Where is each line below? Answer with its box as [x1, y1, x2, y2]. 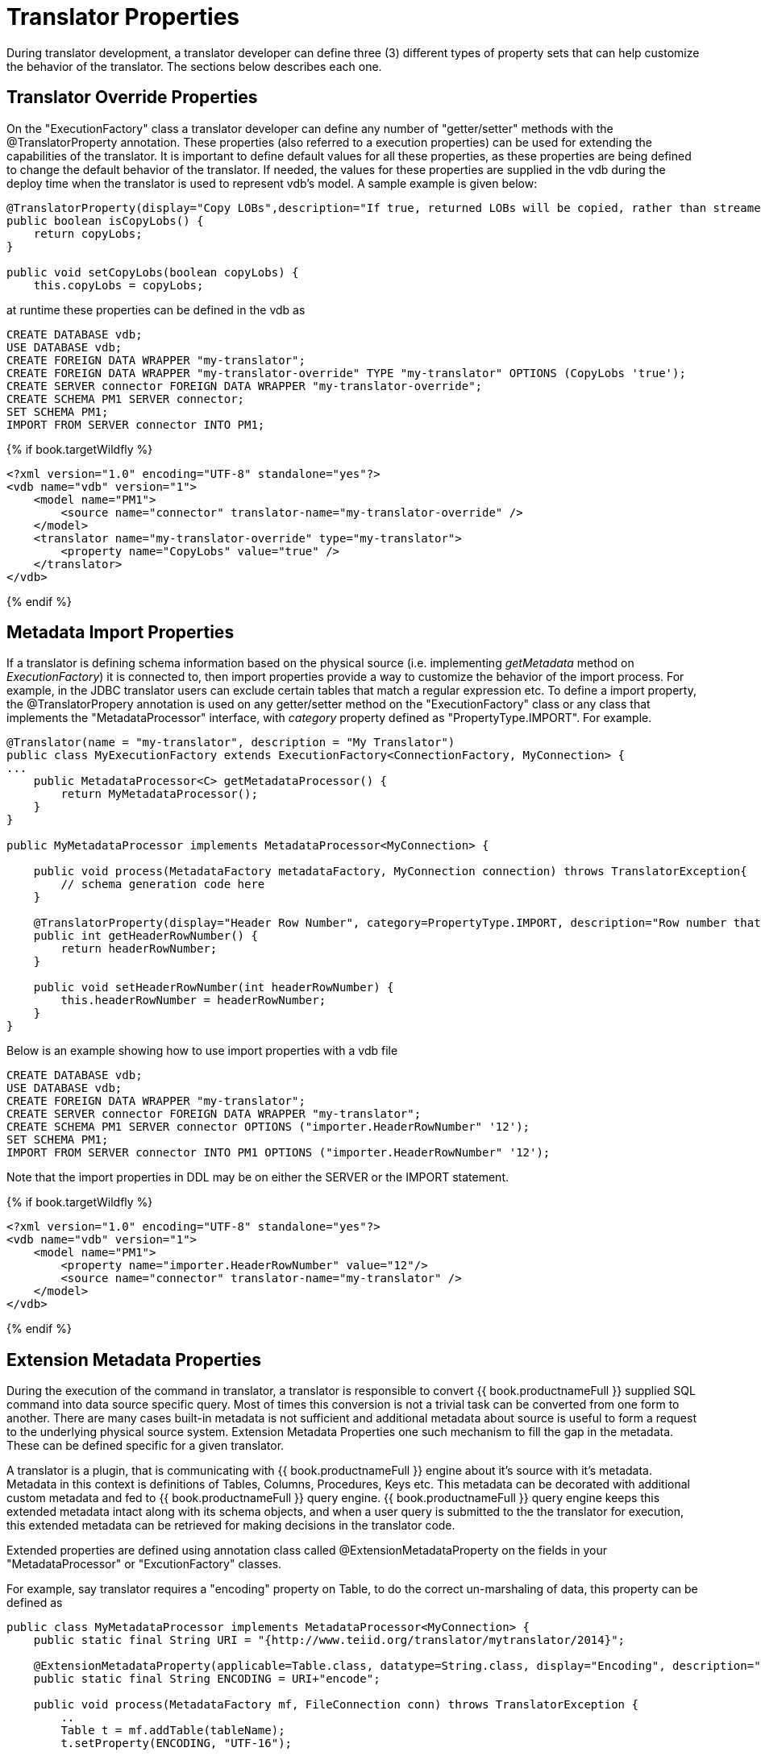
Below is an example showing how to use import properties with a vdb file [6, 1044, 398, 1058]
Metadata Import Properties [6, 622, 235, 643]
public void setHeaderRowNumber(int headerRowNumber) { [33, 981, 394, 994]
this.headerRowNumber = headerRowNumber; [60, 994, 326, 1007]
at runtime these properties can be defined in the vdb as [6, 302, 306, 317]
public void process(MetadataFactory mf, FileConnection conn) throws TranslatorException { [33, 1698, 638, 1712]
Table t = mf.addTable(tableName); [60, 1724, 285, 1737]
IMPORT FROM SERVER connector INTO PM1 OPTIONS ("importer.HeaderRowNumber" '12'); [6, 1146, 551, 1160]
